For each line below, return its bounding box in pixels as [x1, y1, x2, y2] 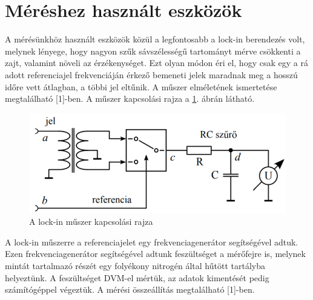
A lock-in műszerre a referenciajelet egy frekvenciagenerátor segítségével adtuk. [5, 235, 298, 248]
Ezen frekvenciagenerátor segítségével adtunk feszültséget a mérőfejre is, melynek [5, 247, 306, 260]
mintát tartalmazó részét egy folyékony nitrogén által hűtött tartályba [5, 259, 265, 272]
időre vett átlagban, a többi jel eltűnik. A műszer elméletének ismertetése [5, 80, 277, 93]
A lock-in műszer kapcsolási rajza [29, 215, 153, 228]
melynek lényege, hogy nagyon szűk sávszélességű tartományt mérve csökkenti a [5, 44, 301, 57]
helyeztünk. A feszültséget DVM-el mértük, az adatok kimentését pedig [5, 271, 269, 284]
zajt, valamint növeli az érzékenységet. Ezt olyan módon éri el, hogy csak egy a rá [5, 56, 308, 69]
